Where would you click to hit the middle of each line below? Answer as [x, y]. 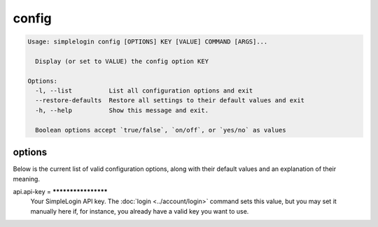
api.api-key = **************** [60, 191]
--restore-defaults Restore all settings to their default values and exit [170, 101]
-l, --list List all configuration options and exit [144, 91]
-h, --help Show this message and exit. [122, 110]
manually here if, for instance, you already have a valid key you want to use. [140, 211]
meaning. [26, 179]
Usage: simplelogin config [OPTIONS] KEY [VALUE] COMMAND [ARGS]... [148, 42]
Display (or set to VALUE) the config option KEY [122, 61]
